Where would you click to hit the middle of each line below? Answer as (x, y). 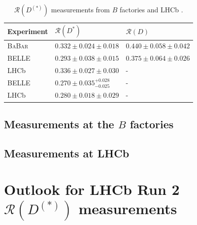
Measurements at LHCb (67, 153)
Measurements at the (59, 124)
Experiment (28, 31)
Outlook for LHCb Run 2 (92, 189)
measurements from (80, 9)
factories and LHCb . (151, 9)
